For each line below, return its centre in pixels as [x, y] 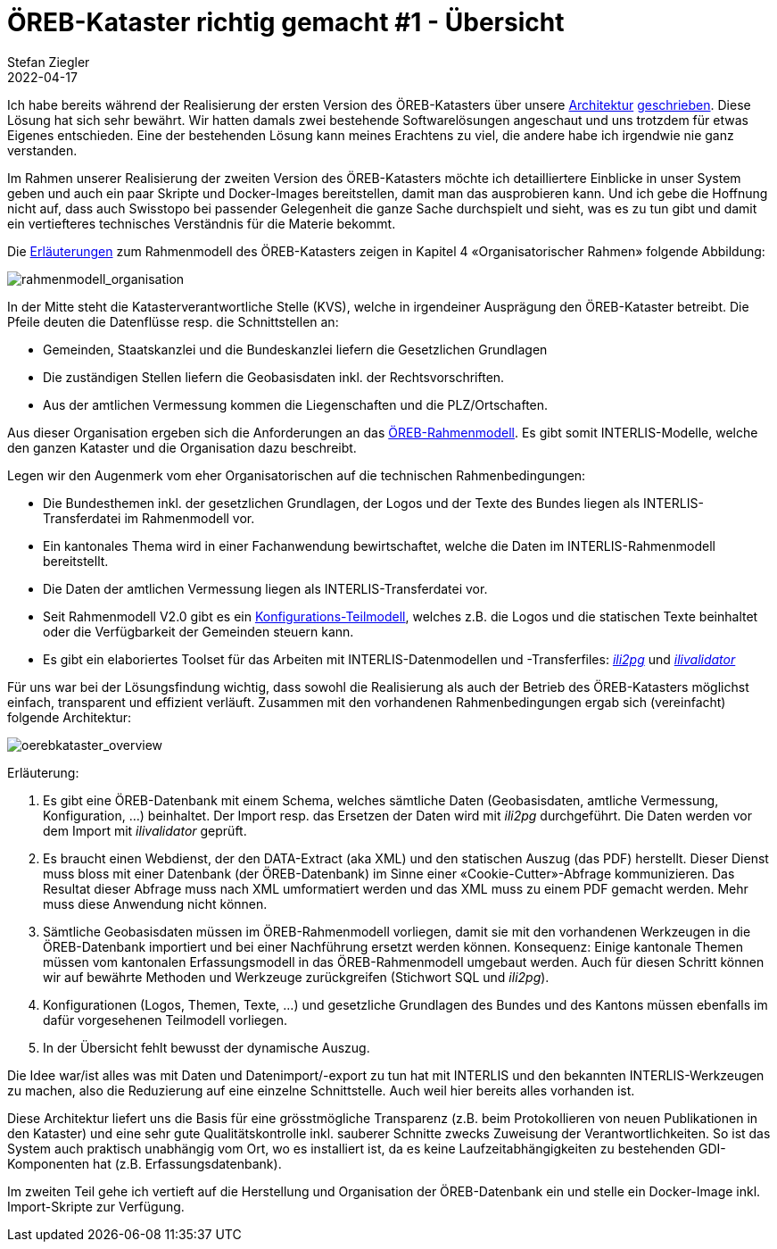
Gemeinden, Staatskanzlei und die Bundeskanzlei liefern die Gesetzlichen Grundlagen [295, 349]
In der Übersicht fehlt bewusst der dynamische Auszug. [207, 1047]
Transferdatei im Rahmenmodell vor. [149, 518]
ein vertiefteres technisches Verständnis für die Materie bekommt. [202, 223]
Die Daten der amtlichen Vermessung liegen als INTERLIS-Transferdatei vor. [265, 588]
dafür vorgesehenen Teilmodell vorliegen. [165, 1020]
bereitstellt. [76, 561]
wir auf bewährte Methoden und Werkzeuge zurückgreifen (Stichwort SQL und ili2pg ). [296, 977]
